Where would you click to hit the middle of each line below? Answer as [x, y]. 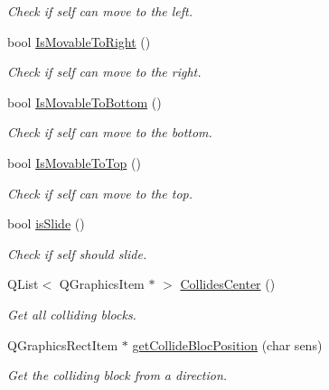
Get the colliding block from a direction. [117, 375]
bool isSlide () [46, 223]
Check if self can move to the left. [100, 11]
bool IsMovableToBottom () [85, 102]
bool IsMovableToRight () [79, 41]
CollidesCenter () [228, 284]
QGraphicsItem [102, 284]
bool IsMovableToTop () [74, 162]
